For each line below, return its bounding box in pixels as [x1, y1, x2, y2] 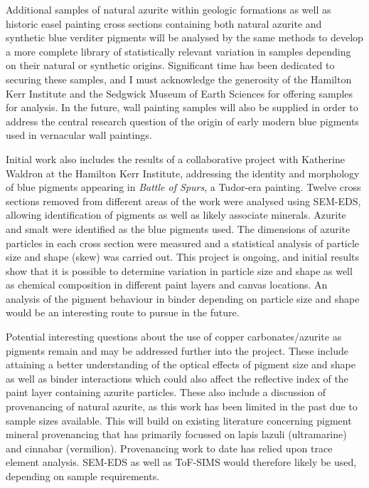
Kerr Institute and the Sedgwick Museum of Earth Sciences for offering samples [6, 85, 353, 100]
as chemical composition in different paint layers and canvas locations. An [6, 277, 328, 292]
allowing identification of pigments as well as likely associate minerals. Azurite [6, 207, 346, 222]
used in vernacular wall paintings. [6, 128, 152, 142]
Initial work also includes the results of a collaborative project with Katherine [6, 151, 345, 166]
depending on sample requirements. [6, 469, 160, 483]
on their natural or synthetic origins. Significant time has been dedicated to [6, 58, 335, 73]
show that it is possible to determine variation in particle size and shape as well [6, 263, 353, 278]
